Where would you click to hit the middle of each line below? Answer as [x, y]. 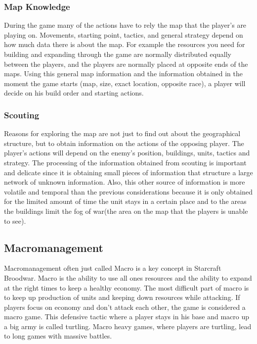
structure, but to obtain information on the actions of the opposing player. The [124, 143]
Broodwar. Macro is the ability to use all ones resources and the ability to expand [128, 277]
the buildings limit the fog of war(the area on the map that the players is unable [126, 211]
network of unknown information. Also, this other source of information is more [125, 182]
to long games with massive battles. [58, 336]
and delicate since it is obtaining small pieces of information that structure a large [128, 172]
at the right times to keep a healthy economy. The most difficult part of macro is [127, 287]
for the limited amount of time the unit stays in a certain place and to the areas [125, 201]
